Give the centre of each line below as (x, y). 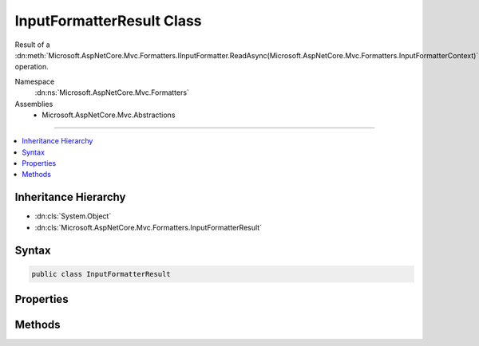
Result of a (33, 45)
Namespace (35, 81)
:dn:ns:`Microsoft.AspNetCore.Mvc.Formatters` (112, 92)
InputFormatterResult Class (109, 21)
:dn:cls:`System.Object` (73, 216)
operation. (32, 67)
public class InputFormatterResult (101, 274)
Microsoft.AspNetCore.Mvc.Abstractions (109, 115)
